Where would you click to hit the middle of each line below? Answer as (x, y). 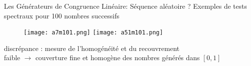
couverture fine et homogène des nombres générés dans (118, 58)
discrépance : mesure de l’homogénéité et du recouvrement (92, 48)
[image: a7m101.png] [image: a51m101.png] (93, 33)
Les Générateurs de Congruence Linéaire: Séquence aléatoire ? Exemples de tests (125, 6)
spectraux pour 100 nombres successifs (62, 15)
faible (12, 58)
